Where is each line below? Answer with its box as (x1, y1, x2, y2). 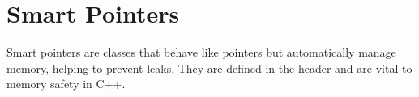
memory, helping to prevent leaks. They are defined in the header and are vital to (6, 59, 413, 76)
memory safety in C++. (6, 75, 126, 92)
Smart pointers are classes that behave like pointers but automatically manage (6, 44, 396, 61)
